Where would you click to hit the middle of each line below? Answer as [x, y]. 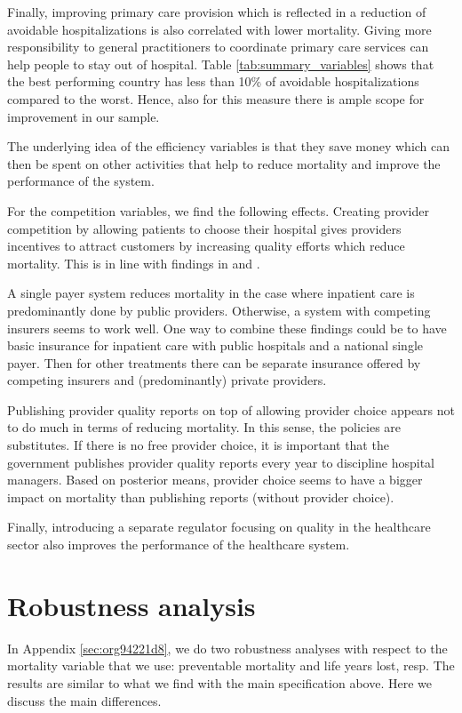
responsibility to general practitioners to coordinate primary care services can [218, 47]
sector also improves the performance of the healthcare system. [179, 545]
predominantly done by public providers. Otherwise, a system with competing [219, 310]
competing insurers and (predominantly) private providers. [167, 380]
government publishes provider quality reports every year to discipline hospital [221, 462]
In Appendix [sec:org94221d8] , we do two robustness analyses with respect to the [227, 648]
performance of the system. [81, 181]
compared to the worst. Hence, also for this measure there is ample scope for [216, 98]
